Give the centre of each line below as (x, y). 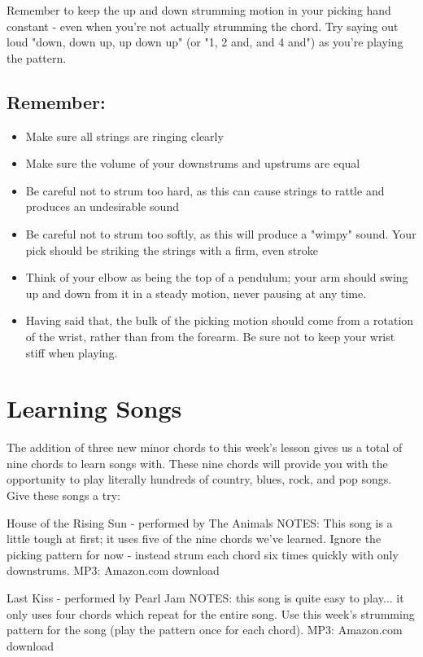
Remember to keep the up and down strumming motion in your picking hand (199, 10)
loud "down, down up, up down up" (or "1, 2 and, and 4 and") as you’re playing (205, 42)
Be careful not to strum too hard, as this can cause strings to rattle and (205, 190)
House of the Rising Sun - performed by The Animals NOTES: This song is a (200, 522)
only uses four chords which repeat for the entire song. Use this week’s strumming (211, 613)
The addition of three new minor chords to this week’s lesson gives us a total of (205, 447)
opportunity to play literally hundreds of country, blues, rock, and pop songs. (199, 479)
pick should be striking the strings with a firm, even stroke (172, 250)
